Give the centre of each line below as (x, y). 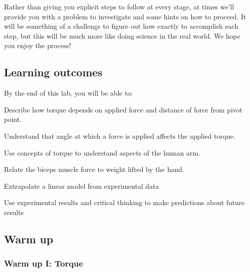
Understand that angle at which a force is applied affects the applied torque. (120, 136)
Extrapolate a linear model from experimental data (82, 186)
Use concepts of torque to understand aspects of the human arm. (102, 152)
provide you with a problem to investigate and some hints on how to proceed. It (125, 16)
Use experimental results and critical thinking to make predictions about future (125, 202)
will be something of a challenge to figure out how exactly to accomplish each (121, 26)
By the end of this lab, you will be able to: (68, 93)
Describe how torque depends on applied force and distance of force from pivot (123, 109)
